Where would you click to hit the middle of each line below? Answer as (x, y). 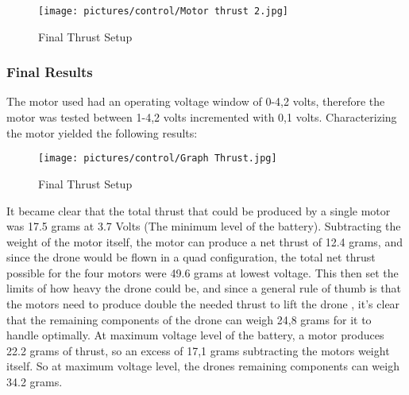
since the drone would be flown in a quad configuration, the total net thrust (191, 257)
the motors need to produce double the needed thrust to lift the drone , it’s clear (203, 304)
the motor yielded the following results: (102, 132)
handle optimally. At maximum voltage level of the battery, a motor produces (195, 335)
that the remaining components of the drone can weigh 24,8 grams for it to (189, 319)
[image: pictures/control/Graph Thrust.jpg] (158, 159)
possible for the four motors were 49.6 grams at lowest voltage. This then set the (203, 272)
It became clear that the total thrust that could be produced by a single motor (199, 210)
